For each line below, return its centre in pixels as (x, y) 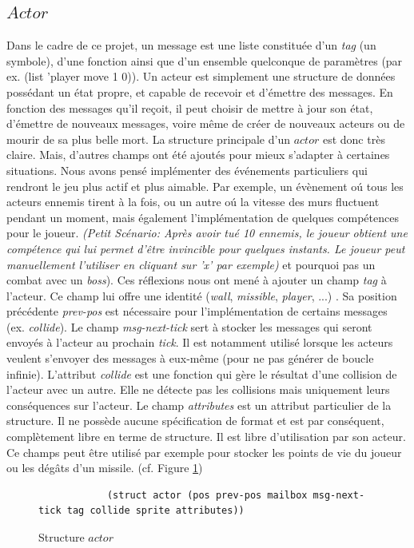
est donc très (354, 139)
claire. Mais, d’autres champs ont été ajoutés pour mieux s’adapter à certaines (198, 155)
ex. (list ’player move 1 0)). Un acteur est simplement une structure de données (201, 76)
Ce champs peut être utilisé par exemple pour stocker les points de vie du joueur (204, 452)
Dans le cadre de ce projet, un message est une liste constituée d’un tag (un (191, 45)
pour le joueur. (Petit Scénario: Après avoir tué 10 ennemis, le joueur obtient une (207, 233)
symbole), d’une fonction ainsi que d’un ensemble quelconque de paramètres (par (205, 60)
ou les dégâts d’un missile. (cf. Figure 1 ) (105, 468)
